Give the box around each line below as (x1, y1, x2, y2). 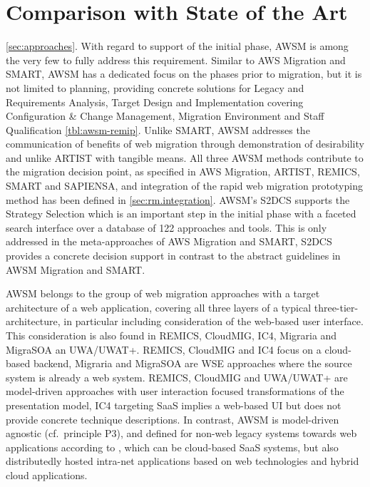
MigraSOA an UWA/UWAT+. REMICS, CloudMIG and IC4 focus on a (6, 342, 322, 357)
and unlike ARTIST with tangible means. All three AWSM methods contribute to (6, 150, 364, 165)
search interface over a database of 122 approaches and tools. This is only (6, 220, 327, 235)
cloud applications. (6, 467, 88, 482)
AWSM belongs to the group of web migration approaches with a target (6, 286, 320, 301)
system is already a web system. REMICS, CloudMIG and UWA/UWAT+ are (6, 369, 348, 384)
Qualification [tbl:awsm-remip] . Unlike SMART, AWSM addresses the (6, 122, 310, 137)
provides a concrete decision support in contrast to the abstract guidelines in (6, 248, 341, 263)
